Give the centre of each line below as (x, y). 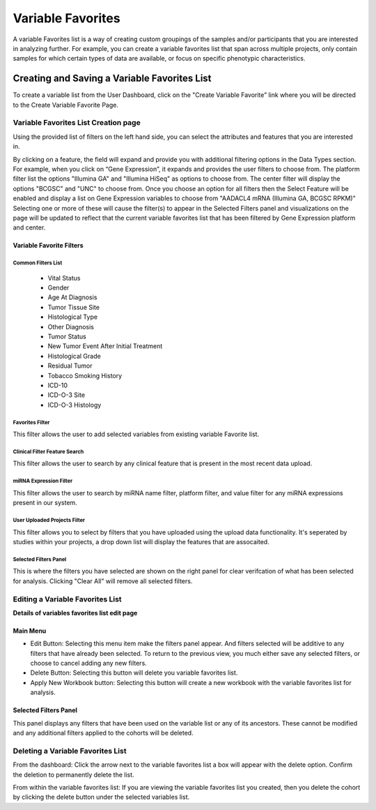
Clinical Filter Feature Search (48, 451)
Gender (58, 288)
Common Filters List (38, 263)
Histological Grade (74, 356)
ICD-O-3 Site (66, 395)
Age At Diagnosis (72, 297)
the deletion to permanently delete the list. (74, 774)
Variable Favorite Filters (48, 246)
